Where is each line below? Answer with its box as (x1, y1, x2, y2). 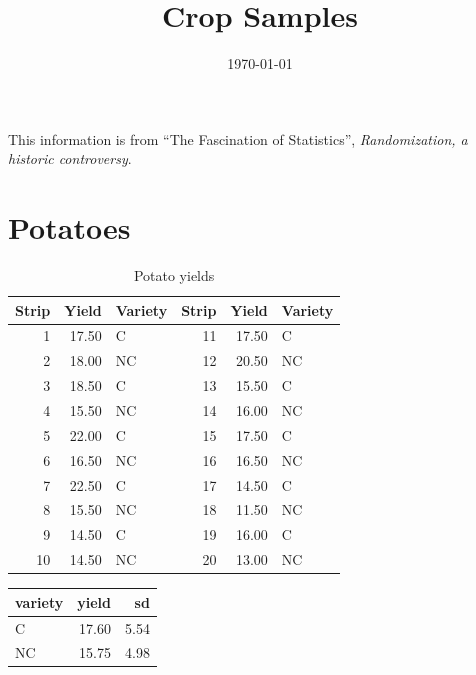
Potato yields (133, 265, 215, 286)
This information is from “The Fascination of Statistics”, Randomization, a (8, 128, 468, 149)
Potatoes (8, 207, 131, 248)
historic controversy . (8, 148, 132, 169)
